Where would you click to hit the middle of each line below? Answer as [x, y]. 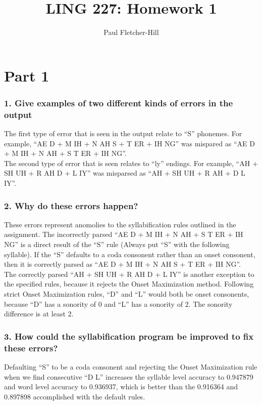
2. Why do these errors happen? [71, 205]
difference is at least [35, 314]
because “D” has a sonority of [50, 303]
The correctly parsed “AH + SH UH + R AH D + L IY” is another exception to [129, 274]
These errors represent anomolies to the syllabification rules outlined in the [120, 224]
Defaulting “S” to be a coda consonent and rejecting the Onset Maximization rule [131, 366]
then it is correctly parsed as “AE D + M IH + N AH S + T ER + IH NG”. [122, 264]
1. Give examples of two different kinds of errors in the [119, 103]
